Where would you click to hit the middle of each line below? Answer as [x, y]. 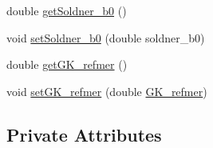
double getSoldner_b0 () [67, 10]
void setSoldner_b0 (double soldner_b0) [106, 37]
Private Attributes [84, 134]
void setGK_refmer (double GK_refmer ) [107, 91]
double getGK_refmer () [67, 64]
